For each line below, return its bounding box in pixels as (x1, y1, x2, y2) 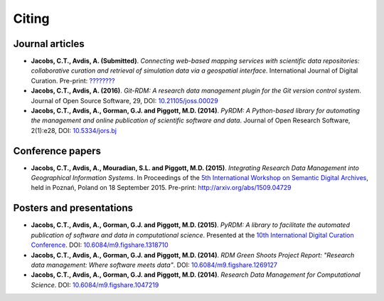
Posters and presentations (13, 202, 134, 214)
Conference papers (13, 144, 102, 157)
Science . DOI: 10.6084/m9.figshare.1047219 (31, 280, 159, 289)
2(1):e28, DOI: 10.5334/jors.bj (31, 126, 117, 134)
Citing (13, 11, 50, 26)
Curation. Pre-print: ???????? (31, 76, 115, 85)
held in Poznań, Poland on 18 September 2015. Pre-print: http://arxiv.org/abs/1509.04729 (31, 184, 292, 192)
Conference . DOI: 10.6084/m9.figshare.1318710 (31, 241, 169, 249)
